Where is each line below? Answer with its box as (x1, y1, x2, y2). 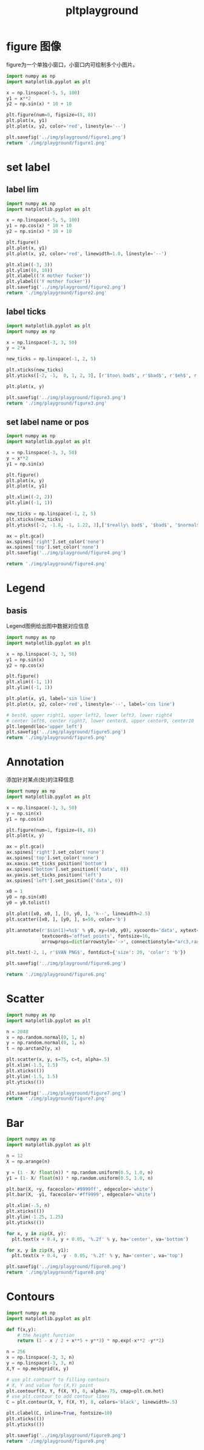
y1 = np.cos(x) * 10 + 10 (6, 223, 72, 229)
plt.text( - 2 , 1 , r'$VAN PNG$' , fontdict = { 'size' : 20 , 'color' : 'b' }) (6, 950, 186, 956)
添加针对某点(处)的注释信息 (6, 776, 75, 783)
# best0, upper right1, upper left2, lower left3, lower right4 (6, 712, 172, 718)
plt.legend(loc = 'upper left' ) (6, 723, 83, 729)
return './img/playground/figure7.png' (6, 1095, 107, 1102)
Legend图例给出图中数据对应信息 (6, 622, 89, 630)
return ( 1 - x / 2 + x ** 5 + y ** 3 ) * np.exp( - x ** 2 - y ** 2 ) (17, 1338, 165, 1344)
